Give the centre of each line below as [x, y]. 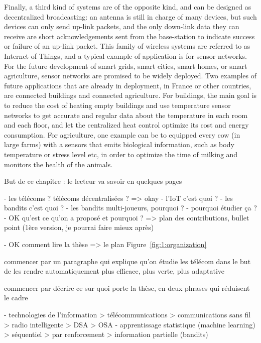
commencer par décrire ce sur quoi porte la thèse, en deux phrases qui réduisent [127, 288]
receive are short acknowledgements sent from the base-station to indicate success [129, 36]
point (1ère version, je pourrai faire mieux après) [79, 227]
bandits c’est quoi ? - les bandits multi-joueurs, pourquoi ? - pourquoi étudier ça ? [130, 208]
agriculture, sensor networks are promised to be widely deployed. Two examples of [130, 76]
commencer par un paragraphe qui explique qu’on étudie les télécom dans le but [127, 261]
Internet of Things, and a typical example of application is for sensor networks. [125, 55]
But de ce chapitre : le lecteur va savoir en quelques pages [93, 181]
